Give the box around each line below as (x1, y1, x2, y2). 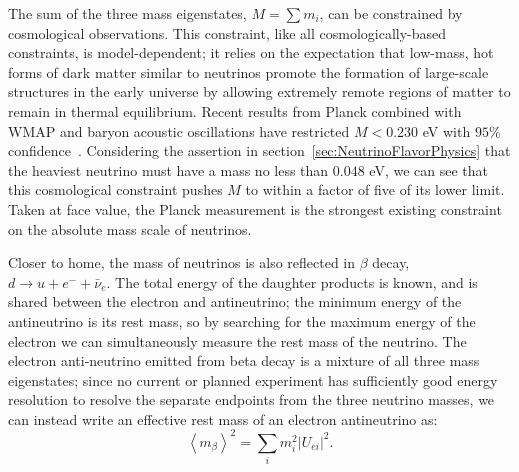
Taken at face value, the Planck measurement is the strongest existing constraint (8, 198, 502, 219)
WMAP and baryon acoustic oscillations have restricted (8, 120, 350, 141)
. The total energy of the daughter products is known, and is (106, 271, 478, 292)
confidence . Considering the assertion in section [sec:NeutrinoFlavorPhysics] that (8, 140, 511, 161)
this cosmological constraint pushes (8, 179, 223, 200)
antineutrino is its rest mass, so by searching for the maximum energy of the (8, 310, 476, 331)
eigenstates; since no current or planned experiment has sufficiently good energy (8, 369, 498, 390)
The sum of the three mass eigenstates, (8, 3, 247, 23)
